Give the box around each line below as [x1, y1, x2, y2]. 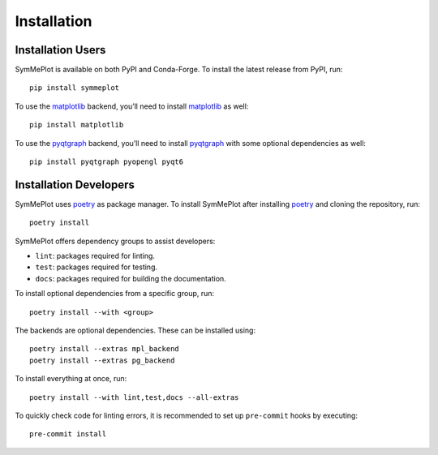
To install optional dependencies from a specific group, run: [15, 289, 215, 298]
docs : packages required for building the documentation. [35, 273, 226, 283]
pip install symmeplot [29, 84, 120, 92]
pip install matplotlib [29, 120, 124, 130]
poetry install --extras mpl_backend [29, 345, 180, 354]
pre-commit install [29, 430, 107, 439]
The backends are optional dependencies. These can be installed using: [15, 325, 255, 336]
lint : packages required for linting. [35, 251, 156, 261]
